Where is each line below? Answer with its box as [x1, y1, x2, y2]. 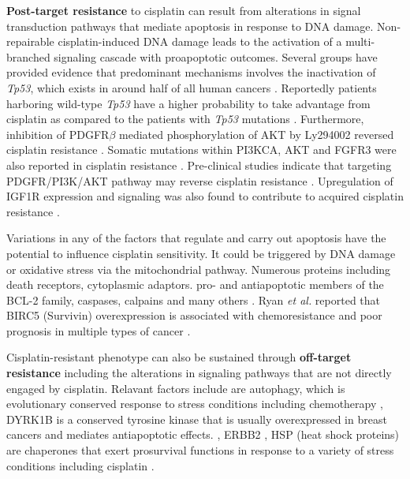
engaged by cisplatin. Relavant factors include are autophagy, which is [6, 380, 345, 396]
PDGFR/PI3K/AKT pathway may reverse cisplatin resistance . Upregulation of [6, 172, 393, 189]
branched [6, 48, 50, 65]
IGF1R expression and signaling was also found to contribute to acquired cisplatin [6, 188, 404, 204]
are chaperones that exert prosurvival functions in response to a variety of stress [6, 442, 394, 458]
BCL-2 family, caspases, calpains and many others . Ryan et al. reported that [6, 291, 381, 308]
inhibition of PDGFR [6, 125, 110, 142]
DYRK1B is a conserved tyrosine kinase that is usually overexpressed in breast [6, 410, 387, 427]
